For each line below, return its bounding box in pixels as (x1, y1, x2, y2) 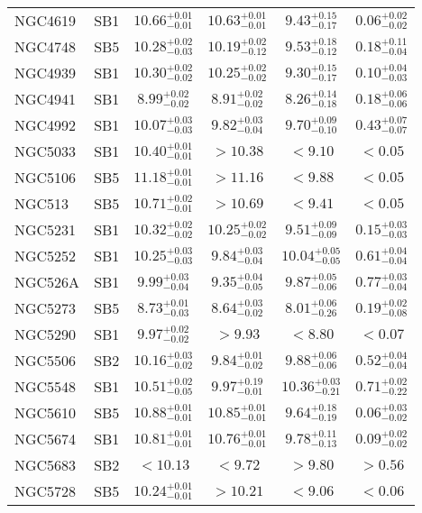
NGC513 (14, 193, 69, 214)
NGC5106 (14, 167, 77, 188)
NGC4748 (14, 36, 77, 57)
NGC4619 (14, 10, 77, 31)
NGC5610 (14, 402, 77, 423)
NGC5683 (14, 454, 77, 475)
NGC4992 (14, 115, 77, 135)
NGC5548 (14, 376, 77, 397)
